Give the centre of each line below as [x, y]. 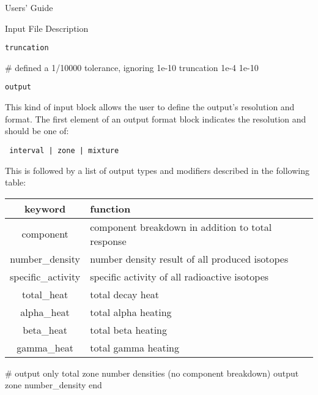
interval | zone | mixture [64, 150]
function [110, 208]
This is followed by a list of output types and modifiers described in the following [157, 170]
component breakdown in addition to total [181, 227]
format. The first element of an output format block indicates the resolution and [156, 118]
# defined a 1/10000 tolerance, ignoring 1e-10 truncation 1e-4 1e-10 [132, 67]
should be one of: [37, 131]
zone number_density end [54, 385]
